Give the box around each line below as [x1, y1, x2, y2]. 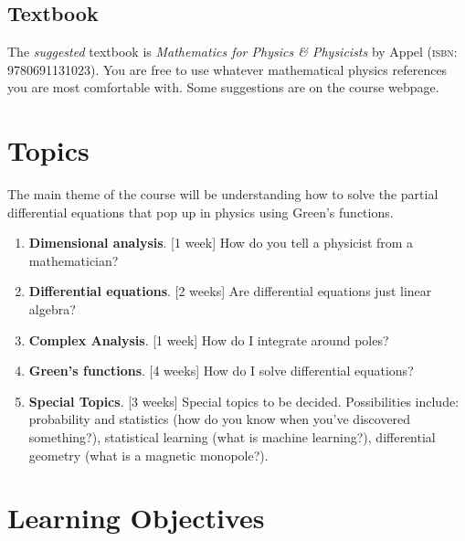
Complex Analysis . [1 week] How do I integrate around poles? [28, 330, 389, 349]
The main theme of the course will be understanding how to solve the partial [7, 185, 439, 204]
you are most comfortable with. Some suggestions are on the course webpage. [7, 78, 439, 97]
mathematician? [28, 250, 119, 270]
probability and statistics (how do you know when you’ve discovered [28, 409, 411, 429]
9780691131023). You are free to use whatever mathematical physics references [7, 59, 448, 79]
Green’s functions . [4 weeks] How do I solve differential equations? [28, 361, 414, 380]
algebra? [28, 300, 76, 319]
